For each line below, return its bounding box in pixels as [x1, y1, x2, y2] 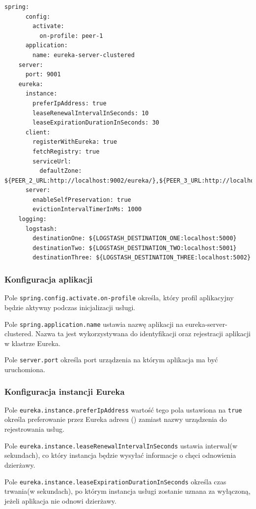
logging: [18, 216, 47, 223]
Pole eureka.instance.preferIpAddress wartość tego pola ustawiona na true [4, 404, 242, 414]
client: [25, 128, 51, 136]
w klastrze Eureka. [4, 338, 60, 348]
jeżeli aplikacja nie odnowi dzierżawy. [4, 495, 116, 506]
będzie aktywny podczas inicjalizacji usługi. [4, 302, 136, 312]
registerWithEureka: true [32, 138, 117, 146]
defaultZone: [39, 167, 82, 175]
